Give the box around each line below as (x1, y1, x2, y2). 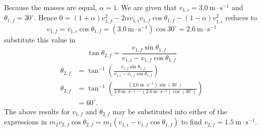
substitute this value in (4, 34, 76, 45)
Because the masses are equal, (4, 2, 97, 12)
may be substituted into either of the (113, 106, 228, 116)
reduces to (225, 12, 257, 23)
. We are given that (117, 2, 177, 12)
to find (181, 116, 202, 127)
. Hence (33, 12, 57, 23)
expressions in (4, 116, 47, 127)
